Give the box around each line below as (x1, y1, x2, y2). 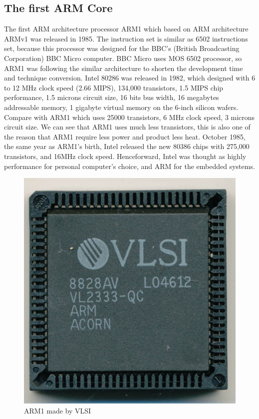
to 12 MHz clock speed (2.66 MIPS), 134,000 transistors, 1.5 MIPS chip (4, 82, 224, 92)
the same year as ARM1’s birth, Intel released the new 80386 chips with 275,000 (4, 141, 250, 151)
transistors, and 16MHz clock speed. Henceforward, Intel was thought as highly (4, 150, 247, 161)
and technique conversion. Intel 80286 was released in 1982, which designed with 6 (4, 72, 256, 83)
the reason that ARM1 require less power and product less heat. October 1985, (4, 131, 246, 141)
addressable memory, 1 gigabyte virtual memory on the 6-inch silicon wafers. (4, 101, 239, 112)
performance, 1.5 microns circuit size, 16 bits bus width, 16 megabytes (4, 92, 219, 102)
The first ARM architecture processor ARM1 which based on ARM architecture (4, 23, 249, 34)
